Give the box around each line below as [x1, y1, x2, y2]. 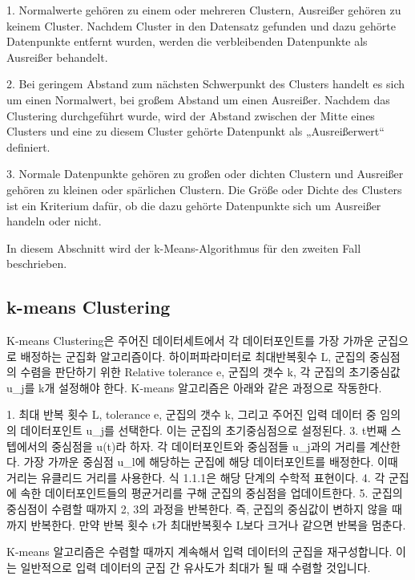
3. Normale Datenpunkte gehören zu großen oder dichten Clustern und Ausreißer [6, 165, 404, 182]
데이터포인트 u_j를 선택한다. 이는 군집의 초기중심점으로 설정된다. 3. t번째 [20, 422, 388, 439]
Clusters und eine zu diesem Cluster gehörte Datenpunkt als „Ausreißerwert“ [6, 123, 385, 140]
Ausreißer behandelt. [6, 48, 108, 65]
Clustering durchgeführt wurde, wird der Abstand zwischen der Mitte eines [6, 107, 375, 124]
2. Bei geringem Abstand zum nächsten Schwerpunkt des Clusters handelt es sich [6, 75, 405, 92]
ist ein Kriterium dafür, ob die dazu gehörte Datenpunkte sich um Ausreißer [6, 197, 381, 213]
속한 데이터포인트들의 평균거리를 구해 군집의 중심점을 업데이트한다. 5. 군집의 [20, 485, 403, 501]
